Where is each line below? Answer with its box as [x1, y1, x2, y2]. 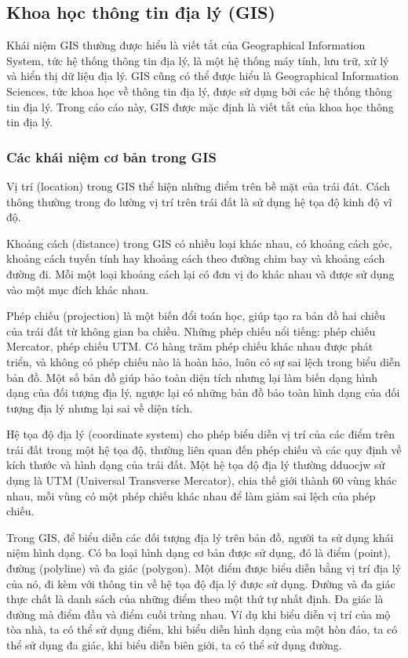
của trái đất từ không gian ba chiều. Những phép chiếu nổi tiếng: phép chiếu [6, 322, 376, 339]
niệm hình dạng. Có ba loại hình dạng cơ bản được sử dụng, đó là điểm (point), [6, 544, 391, 561]
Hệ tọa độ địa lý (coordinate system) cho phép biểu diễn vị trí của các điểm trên [6, 426, 395, 442]
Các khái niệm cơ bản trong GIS [6, 147, 217, 166]
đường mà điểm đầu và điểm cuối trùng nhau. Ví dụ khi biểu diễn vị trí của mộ [6, 605, 391, 622]
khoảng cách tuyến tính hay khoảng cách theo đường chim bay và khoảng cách [6, 250, 385, 267]
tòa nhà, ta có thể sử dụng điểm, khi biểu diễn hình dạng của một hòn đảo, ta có [6, 621, 398, 638]
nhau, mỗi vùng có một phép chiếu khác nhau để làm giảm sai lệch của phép [6, 487, 376, 503]
